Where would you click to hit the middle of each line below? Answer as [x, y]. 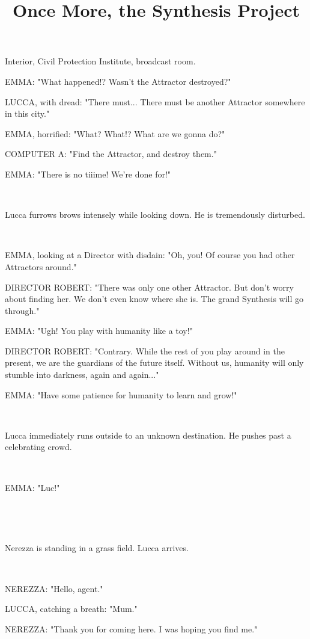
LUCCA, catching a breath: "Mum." [71, 609]
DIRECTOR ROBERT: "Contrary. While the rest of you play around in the [145, 350]
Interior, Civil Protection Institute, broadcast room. [100, 61]
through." [22, 310]
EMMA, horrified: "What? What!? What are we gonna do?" [115, 133]
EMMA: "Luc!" [32, 487]
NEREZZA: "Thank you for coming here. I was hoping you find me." [131, 628]
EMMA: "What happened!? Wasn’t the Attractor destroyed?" [118, 81]
